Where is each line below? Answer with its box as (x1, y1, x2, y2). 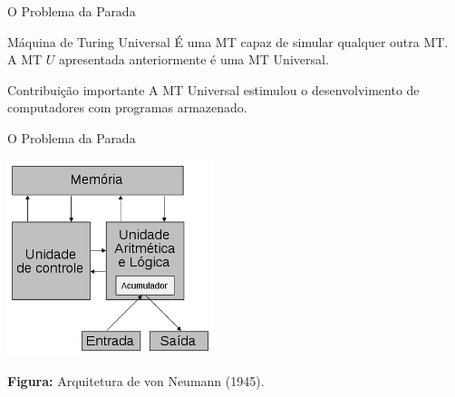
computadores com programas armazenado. (7, 98, 247, 117)
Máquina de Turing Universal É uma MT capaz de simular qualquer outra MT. (7, 32, 449, 51)
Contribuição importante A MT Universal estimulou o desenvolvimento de (7, 80, 420, 99)
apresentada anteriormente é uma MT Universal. (59, 50, 329, 69)
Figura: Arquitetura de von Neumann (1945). (7, 372, 265, 391)
